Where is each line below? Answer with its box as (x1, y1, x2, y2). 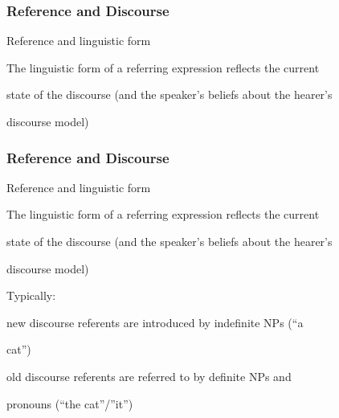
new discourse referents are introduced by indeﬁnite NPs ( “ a (6, 313, 304, 330)
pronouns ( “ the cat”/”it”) (6, 395, 133, 412)
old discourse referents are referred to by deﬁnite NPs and (6, 367, 292, 384)
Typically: (6, 287, 56, 304)
